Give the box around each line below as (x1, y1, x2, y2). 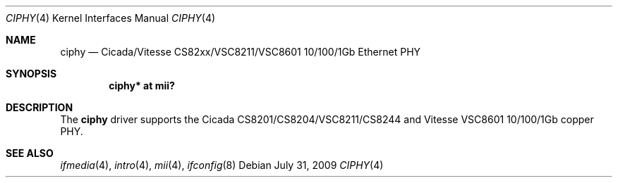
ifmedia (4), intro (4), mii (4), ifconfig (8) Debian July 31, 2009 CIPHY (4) (60, 159, 384, 171)
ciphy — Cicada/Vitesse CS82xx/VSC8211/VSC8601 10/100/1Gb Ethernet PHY (60, 46, 421, 58)
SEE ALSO (6, 147, 54, 159)
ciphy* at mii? (109, 80, 175, 91)
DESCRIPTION (6, 101, 73, 113)
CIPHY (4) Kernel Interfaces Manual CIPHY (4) (6, 12, 216, 24)
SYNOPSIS (6, 68, 57, 80)
